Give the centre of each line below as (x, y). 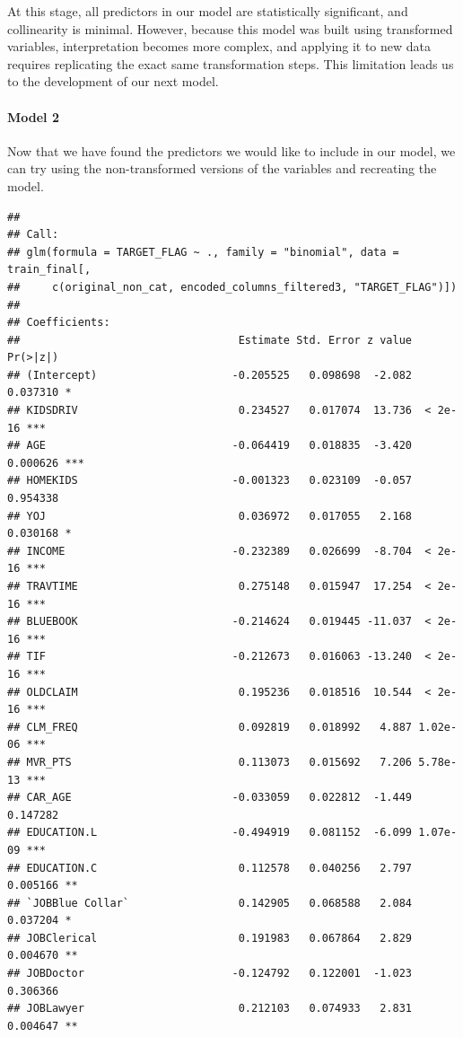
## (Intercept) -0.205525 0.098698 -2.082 (210, 375)
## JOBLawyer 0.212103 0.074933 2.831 (210, 1009)
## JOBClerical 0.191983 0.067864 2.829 (210, 938)
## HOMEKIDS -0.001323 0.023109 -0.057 (210, 481)
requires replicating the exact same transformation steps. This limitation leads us (231, 63)
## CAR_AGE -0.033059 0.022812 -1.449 (210, 798)
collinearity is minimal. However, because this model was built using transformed (230, 28)
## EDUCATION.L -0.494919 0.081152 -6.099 (210, 833)
